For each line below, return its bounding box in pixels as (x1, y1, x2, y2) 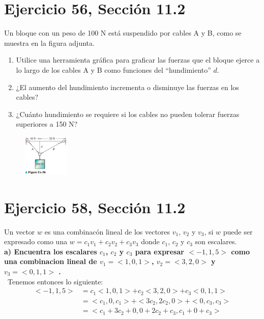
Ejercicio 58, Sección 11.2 (4, 196, 186, 217)
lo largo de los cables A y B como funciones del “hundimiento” (16, 64, 211, 75)
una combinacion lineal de (4, 256, 97, 267)
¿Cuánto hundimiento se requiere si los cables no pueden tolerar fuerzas (16, 108, 240, 119)
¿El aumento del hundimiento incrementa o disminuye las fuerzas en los (16, 81, 239, 92)
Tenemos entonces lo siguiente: (7, 276, 103, 286)
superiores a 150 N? (16, 119, 78, 129)
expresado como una (4, 236, 68, 247)
